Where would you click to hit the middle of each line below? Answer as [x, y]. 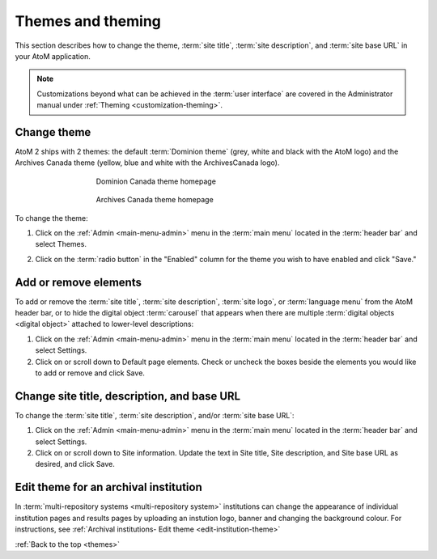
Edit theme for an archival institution [108, 487]
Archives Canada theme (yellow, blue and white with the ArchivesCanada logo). [147, 163]
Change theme [53, 132]
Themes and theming [88, 21]
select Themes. [61, 244]
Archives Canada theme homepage [155, 200]
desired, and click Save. [75, 464]
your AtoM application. [53, 56]
